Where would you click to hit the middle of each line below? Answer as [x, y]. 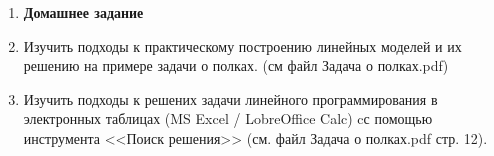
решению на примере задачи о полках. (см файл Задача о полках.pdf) [236, 65]
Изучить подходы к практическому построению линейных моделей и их [242, 45]
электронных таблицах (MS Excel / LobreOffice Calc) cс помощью [228, 118]
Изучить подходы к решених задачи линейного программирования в [230, 98]
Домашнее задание [83, 12]
